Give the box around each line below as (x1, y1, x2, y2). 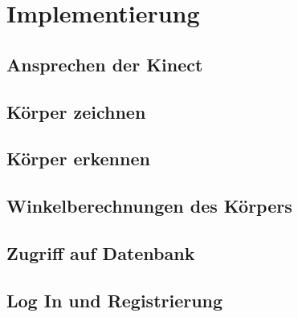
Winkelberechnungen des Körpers (6, 193, 292, 218)
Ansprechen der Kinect (6, 51, 203, 76)
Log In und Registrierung (6, 287, 223, 312)
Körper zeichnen (6, 99, 146, 124)
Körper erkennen (6, 146, 150, 171)
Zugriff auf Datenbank (6, 240, 195, 265)
